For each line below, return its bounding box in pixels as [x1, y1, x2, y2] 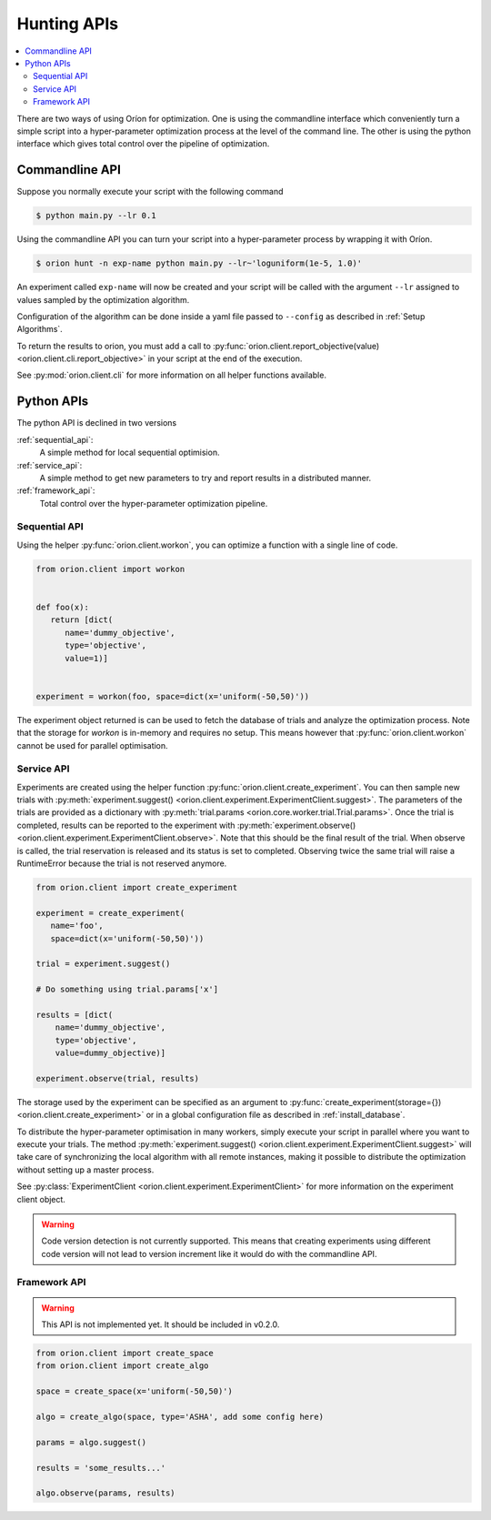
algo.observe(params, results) [35, 1488, 176, 1498]
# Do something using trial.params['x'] [35, 984, 218, 995]
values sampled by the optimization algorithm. [16, 294, 190, 305]
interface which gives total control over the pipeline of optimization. [16, 138, 270, 149]
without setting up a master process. [16, 1164, 155, 1175]
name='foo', [50, 921, 104, 931]
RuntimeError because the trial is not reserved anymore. [16, 858, 227, 869]
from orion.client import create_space [35, 1348, 214, 1359]
